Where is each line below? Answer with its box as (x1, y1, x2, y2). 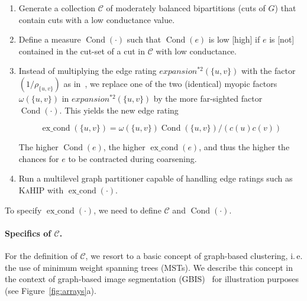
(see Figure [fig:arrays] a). (5, 284, 96, 296)
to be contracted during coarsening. (68, 152, 197, 164)
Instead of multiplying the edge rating (18, 64, 157, 77)
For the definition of (5, 249, 77, 261)
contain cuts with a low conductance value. (18, 13, 175, 25)
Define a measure (18, 33, 81, 46)
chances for (18, 152, 59, 164)
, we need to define (93, 203, 161, 216)
